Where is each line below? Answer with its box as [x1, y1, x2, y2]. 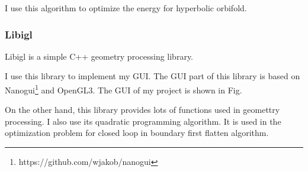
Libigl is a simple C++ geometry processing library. [5, 50, 193, 62]
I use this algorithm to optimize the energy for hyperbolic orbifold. [5, 2, 247, 14]
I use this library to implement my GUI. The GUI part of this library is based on [5, 70, 300, 82]
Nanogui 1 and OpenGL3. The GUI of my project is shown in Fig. [5, 82, 242, 96]
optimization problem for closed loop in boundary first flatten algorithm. [5, 126, 269, 139]
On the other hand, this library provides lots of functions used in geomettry [5, 103, 280, 116]
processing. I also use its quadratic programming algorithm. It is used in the [5, 115, 281, 127]
